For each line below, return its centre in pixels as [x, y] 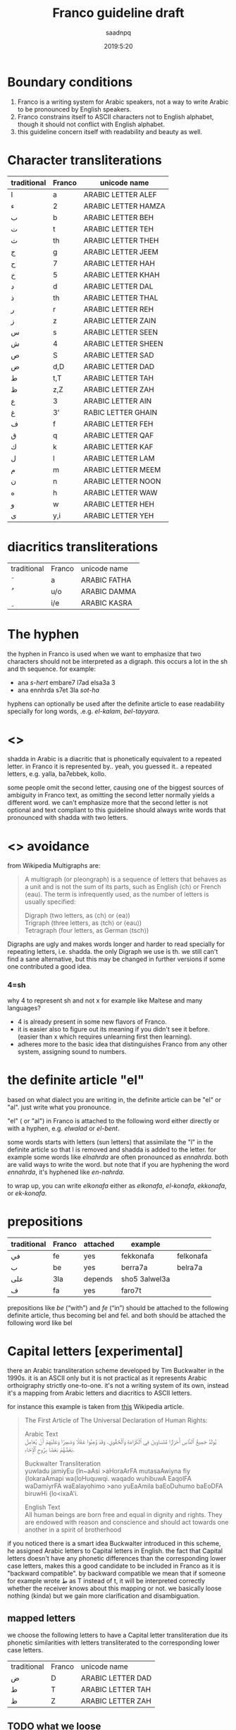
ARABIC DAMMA [108, 591]
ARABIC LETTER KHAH [122, 274]
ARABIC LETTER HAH [119, 263]
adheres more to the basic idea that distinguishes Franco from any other [122, 1044]
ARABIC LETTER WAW [120, 492]
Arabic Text [41, 1434]
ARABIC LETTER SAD [119, 355]
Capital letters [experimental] [95, 1351]
